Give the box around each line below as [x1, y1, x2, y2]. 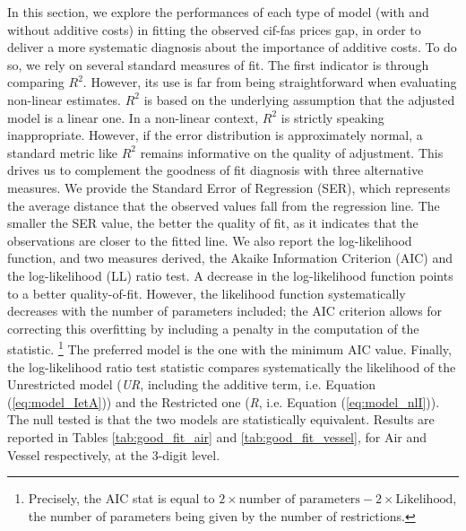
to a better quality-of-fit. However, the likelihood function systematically [7, 283, 406, 302]
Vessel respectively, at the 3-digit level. [7, 445, 220, 464]
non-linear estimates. [7, 90, 121, 109]
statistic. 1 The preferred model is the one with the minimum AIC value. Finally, [7, 337, 452, 358]
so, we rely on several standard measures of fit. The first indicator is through [7, 55, 429, 74]
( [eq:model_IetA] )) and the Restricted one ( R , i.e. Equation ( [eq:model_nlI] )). [7, 392, 440, 411]
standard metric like [7, 143, 118, 161]
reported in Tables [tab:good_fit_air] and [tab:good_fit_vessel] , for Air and [7, 427, 427, 446]
